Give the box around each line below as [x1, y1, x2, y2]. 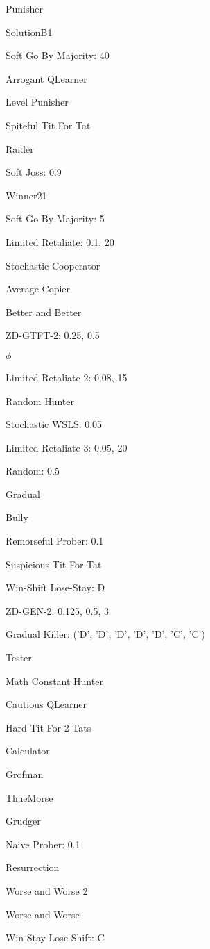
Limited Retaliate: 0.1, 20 [6, 234, 114, 249]
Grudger [6, 814, 41, 828]
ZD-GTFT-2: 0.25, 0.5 [6, 328, 100, 343]
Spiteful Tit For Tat [6, 117, 91, 132]
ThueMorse [6, 790, 53, 804]
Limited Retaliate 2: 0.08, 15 [6, 370, 128, 384]
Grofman [6, 767, 44, 781]
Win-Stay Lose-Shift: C [6, 930, 105, 945]
